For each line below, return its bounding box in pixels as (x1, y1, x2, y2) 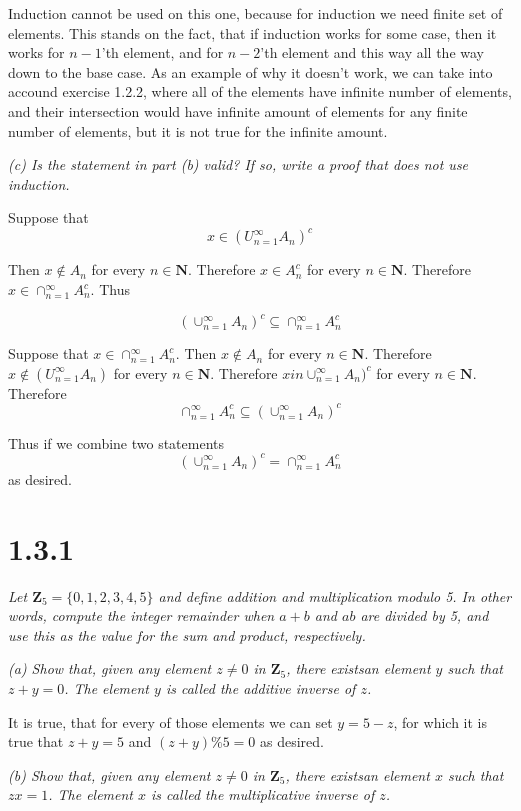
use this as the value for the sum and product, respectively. (8, 624, 366, 645)
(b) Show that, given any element (8, 764, 211, 785)
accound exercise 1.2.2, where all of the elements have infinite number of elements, (8, 81, 512, 102)
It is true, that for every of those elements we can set (8, 711, 333, 732)
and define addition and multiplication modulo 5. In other (158, 585, 512, 606)
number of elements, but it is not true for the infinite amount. (8, 120, 388, 141)
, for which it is (393, 711, 487, 732)
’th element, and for (101, 42, 224, 63)
